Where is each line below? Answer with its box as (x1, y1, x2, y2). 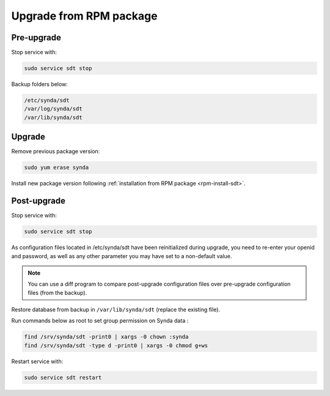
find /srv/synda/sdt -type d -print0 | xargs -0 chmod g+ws (24, 342, 208, 349)
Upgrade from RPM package (11, 9, 158, 23)
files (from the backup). (28, 289, 87, 296)
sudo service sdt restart (24, 374, 102, 381)
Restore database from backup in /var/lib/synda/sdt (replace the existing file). (11, 306, 220, 314)
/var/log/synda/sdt (24, 106, 82, 112)
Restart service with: (11, 358, 64, 365)
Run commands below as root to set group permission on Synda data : (11, 317, 189, 325)
